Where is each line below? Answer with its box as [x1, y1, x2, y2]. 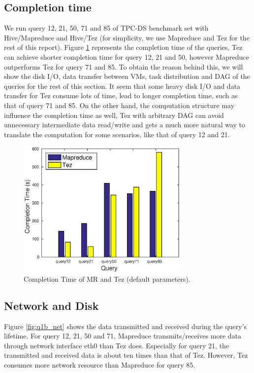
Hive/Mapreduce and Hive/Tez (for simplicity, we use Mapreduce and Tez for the [4, 32, 250, 42]
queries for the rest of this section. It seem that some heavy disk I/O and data [4, 80, 241, 91]
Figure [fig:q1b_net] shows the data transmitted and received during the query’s [4, 321, 247, 331]
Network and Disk [4, 298, 99, 313]
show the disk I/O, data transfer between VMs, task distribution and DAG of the [4, 71, 250, 81]
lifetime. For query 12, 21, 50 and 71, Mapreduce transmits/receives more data [4, 331, 242, 341]
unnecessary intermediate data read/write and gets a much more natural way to [4, 119, 246, 130]
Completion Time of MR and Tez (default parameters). [24, 273, 190, 284]
